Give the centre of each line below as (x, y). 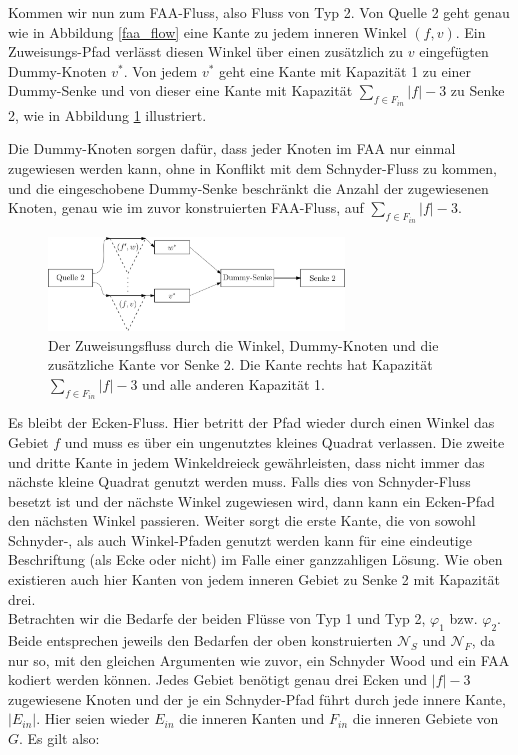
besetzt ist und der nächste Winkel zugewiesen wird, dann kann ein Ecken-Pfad (251, 500)
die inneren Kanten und (252, 718)
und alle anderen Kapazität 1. (233, 383)
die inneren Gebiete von (425, 718)
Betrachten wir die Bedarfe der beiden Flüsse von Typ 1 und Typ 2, (217, 618)
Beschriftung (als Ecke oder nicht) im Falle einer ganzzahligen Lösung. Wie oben (255, 559)
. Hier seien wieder (93, 718)
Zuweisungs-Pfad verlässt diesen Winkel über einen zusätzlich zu (206, 51)
